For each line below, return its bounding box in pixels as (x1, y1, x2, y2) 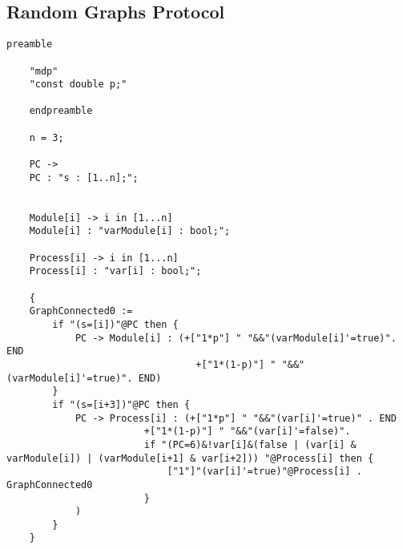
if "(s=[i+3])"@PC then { (52, 398, 191, 410)
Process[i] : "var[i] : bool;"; (29, 265, 202, 277)
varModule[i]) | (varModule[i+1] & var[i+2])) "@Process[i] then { (6, 452, 374, 464)
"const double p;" (29, 79, 127, 91)
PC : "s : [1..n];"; (29, 172, 139, 184)
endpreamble (29, 105, 93, 117)
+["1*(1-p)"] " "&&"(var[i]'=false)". (143, 426, 351, 438)
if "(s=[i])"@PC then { (52, 318, 179, 330)
